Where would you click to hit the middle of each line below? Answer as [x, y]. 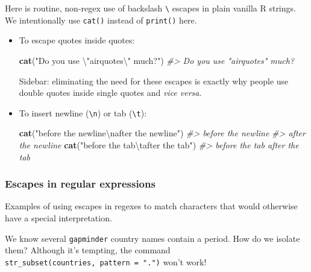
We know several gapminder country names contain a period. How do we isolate [152, 238]
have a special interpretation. [58, 217]
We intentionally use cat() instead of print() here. [101, 20]
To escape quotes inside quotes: [77, 40]
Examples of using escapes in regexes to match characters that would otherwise [151, 206]
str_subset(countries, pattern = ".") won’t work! [106, 261]
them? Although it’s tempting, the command [88, 250]
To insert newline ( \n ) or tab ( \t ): [83, 112]
